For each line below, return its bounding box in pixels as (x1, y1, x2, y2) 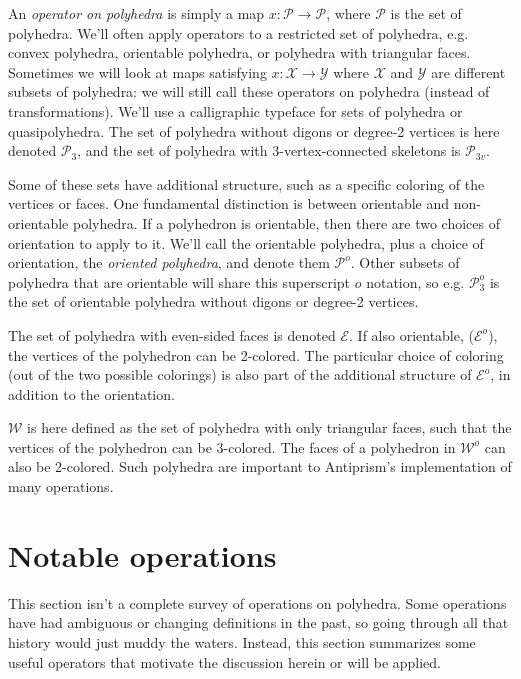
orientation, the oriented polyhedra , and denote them (8, 252, 330, 273)
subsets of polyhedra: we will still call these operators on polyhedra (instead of (8, 81, 490, 102)
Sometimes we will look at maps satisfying (8, 61, 267, 82)
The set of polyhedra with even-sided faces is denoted (8, 324, 336, 345)
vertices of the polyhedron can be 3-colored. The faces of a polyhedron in (8, 436, 456, 457)
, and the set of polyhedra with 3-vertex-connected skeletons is (77, 140, 461, 161)
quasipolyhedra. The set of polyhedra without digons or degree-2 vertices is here (8, 120, 500, 141)
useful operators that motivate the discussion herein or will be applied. (8, 651, 442, 672)
